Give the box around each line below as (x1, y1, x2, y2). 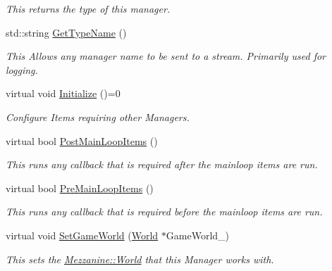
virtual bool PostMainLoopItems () (6, 133, 158, 148)
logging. (6, 62, 38, 77)
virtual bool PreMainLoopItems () (6, 180, 154, 195)
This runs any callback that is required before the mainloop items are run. (6, 204, 323, 219)
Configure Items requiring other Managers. (6, 109, 190, 124)
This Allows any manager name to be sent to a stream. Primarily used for (6, 49, 326, 63)
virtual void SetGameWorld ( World (6, 227, 159, 242)
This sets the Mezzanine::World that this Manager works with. (6, 251, 274, 266)
